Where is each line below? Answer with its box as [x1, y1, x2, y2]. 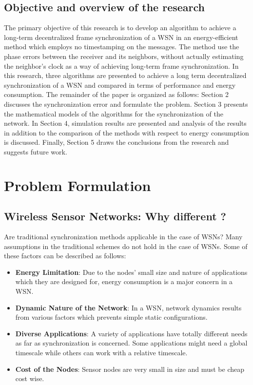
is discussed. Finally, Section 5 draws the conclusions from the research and [4, 137, 229, 147]
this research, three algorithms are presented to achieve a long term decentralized [4, 70, 247, 80]
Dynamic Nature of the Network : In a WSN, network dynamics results [15, 302, 242, 312]
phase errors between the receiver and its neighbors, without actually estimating [4, 51, 244, 61]
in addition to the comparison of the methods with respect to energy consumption [4, 127, 249, 137]
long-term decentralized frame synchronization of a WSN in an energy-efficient [4, 32, 238, 42]
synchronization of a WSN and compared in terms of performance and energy [4, 79, 236, 90]
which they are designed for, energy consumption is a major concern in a [15, 276, 233, 287]
